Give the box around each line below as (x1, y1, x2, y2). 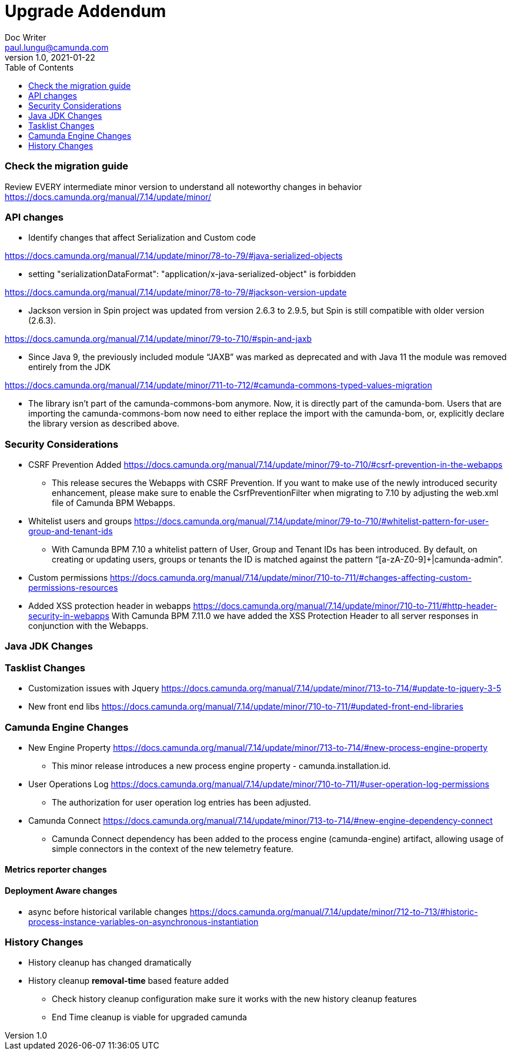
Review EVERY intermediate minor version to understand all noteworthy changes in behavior (5, 181, 362, 192)
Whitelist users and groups (28, 516, 132, 526)
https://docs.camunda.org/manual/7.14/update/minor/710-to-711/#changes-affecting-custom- (109, 573, 472, 583)
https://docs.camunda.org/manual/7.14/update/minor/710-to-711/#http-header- (193, 601, 497, 611)
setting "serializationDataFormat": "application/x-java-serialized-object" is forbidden (28, 269, 356, 279)
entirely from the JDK (28, 362, 111, 372)
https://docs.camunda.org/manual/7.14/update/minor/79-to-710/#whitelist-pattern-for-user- (134, 516, 489, 526)
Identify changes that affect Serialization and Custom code (28, 232, 256, 243)
